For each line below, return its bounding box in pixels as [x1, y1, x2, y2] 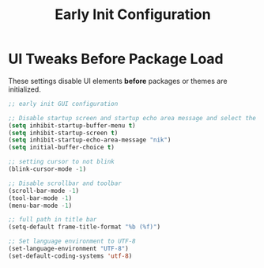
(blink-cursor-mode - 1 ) [8, 165, 87, 173]
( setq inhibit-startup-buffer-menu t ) [8, 121, 136, 130]
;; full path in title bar [8, 216, 97, 224]
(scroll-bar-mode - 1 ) [8, 187, 80, 194]
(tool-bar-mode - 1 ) [8, 194, 73, 202]
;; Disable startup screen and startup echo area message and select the [8, 114, 257, 122]
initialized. [8, 85, 41, 94]
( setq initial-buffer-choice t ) [8, 144, 115, 152]
